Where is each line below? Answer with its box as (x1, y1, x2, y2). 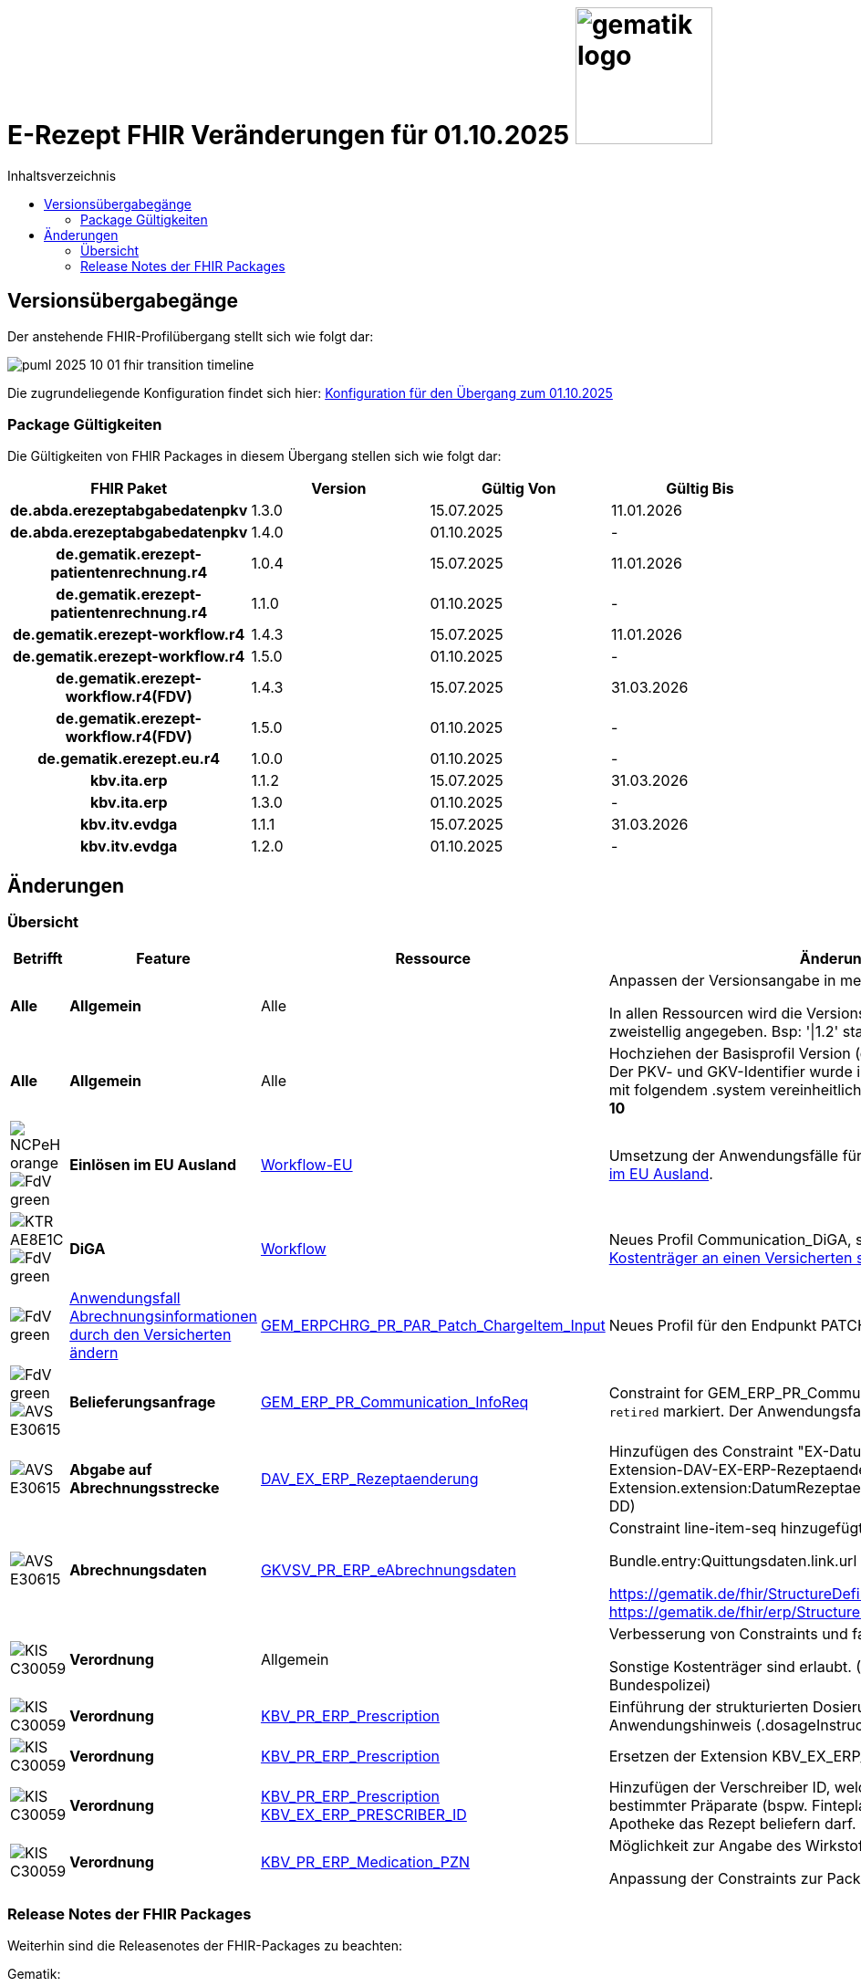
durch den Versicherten (69, 1324, 232, 1344)
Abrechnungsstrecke (69, 1478, 220, 1497)
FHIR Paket (90, 479, 168, 498)
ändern (69, 1343, 119, 1362)
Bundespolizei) (608, 1675, 711, 1694)
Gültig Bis (666, 479, 734, 498)
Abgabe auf (69, 1459, 152, 1479)
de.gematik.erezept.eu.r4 (37, 749, 221, 769)
